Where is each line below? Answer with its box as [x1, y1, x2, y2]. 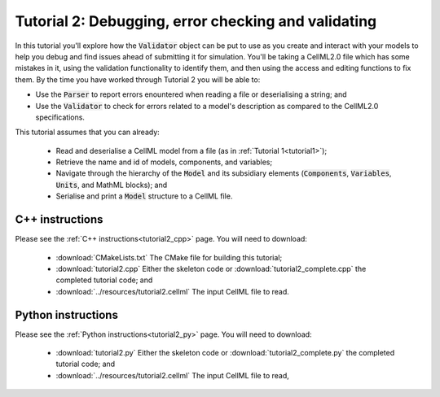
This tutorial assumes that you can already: [15, 127, 161, 137]
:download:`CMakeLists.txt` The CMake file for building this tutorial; [55, 252, 283, 262]
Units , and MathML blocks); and [55, 180, 168, 190]
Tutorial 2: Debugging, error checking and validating [15, 12, 377, 30]
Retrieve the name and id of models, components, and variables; [55, 157, 273, 167]
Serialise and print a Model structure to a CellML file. [55, 191, 233, 201]
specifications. [35, 112, 86, 122]
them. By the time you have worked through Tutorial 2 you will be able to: [15, 74, 261, 85]
